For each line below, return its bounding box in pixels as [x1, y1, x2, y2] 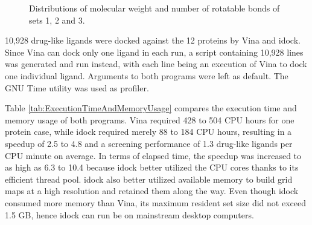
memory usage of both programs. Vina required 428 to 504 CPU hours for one [5, 113, 294, 126]
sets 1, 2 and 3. [29, 13, 85, 26]
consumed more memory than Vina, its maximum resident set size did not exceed [5, 196, 306, 209]
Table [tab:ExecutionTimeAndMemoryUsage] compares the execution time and [5, 102, 297, 114]
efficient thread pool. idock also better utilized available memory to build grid [5, 172, 293, 185]
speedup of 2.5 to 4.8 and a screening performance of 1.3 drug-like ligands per [5, 137, 293, 149]
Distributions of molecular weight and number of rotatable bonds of [29, 2, 280, 14]
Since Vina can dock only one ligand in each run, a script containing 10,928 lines [5, 45, 304, 58]
